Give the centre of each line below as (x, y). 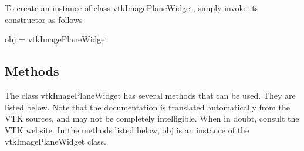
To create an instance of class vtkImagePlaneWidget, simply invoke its (132, 8)
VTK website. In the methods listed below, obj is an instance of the (127, 130)
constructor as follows (44, 19)
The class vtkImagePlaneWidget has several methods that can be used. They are (150, 95)
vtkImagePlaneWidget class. (56, 141)
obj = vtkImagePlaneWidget (56, 39)
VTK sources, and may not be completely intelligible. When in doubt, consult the (152, 118)
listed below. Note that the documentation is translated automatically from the (148, 107)
